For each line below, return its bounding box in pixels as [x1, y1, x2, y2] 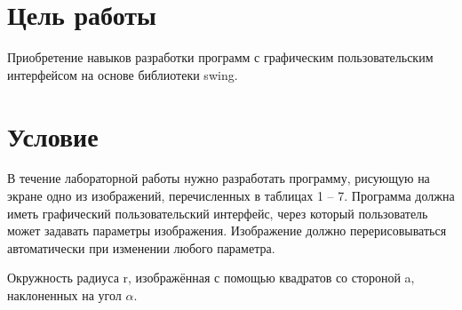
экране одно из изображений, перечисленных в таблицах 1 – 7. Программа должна [7, 187, 455, 205]
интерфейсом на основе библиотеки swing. [7, 65, 238, 83]
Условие [7, 117, 99, 154]
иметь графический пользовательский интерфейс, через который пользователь [7, 203, 428, 222]
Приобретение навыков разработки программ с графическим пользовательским [7, 48, 434, 67]
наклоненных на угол [7, 286, 122, 304]
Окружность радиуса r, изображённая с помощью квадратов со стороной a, [7, 268, 415, 287]
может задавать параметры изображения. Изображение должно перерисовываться [7, 221, 447, 240]
